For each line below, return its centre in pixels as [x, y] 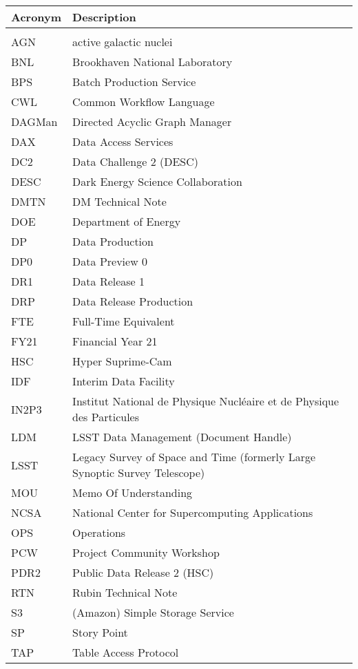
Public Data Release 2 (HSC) [143, 572]
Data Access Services [123, 141]
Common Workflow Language [144, 102]
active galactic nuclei [123, 42]
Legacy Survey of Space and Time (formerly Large [194, 457]
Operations [99, 532]
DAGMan [34, 121]
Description [104, 17]
